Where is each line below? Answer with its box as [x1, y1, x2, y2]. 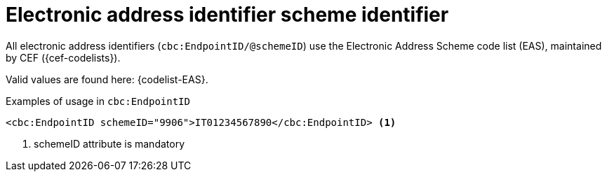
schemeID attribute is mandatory [34, 137, 185, 150]
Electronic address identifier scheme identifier [6, 3, 449, 27]
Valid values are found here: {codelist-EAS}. [6, 73, 208, 85]
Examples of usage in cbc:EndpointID [6, 94, 190, 107]
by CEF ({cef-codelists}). [6, 51, 121, 64]
